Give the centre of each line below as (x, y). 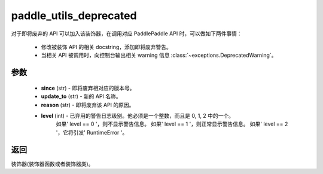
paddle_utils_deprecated (74, 16)
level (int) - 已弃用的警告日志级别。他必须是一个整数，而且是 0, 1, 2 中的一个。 (138, 115)
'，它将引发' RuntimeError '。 (92, 132)
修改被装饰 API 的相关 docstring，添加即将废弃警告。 (106, 47)
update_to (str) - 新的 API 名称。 (81, 96)
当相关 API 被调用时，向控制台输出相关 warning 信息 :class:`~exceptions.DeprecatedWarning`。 (159, 55)
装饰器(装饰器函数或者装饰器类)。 (52, 164)
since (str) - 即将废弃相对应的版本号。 (88, 88)
